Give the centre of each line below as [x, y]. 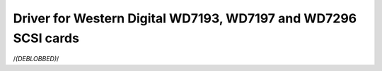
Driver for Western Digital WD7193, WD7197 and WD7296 [185, 18]
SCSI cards [46, 38]
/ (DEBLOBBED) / [36, 59]
